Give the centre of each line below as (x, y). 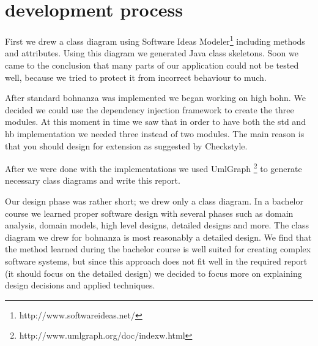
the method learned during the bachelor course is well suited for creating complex (158, 249)
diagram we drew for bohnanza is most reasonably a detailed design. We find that (158, 237)
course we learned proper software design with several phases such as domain (149, 213)
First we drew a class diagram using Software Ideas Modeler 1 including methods (155, 40)
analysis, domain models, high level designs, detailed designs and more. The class (157, 225)
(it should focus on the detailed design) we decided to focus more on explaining (153, 273)
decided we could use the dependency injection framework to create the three (150, 109)
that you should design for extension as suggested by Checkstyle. (126, 145)
